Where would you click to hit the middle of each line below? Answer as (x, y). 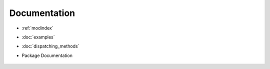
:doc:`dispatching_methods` (50, 46)
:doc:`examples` (38, 37)
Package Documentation (47, 55)
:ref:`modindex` (37, 28)
